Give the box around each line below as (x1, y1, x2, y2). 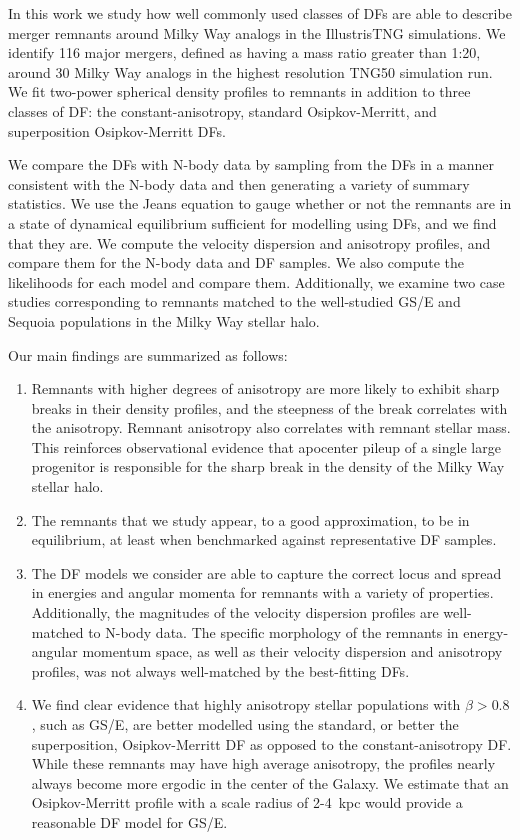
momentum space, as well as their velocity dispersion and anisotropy (82, 641, 503, 662)
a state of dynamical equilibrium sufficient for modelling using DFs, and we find (8, 212, 497, 233)
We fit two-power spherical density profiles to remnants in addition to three (8, 81, 471, 102)
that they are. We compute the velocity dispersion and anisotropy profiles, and (8, 232, 491, 253)
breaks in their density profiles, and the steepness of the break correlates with (31, 397, 508, 418)
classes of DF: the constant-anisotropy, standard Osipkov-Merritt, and (8, 100, 437, 121)
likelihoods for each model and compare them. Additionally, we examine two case (8, 271, 505, 292)
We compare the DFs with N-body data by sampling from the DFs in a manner (8, 154, 495, 175)
